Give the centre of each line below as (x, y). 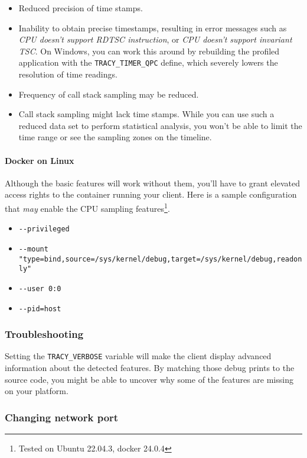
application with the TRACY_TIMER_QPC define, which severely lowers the (148, 62)
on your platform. (37, 391)
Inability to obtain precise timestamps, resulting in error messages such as (153, 28)
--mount (33, 249)
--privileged (44, 229)
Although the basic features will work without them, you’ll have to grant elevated (152, 183)
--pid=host (40, 309)
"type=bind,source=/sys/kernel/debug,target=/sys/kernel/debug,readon (160, 259)
